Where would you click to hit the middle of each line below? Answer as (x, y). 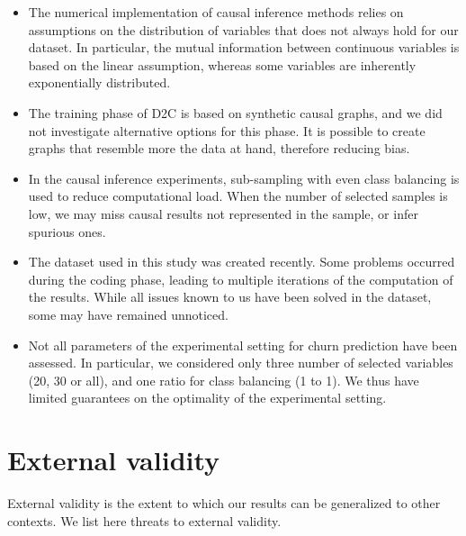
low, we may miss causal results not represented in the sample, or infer (223, 213)
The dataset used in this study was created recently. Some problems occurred (242, 262)
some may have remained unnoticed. (128, 314)
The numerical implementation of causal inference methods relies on (216, 12)
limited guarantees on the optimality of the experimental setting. (207, 398)
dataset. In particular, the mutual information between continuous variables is (244, 47)
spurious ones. (67, 231)
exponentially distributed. (99, 82)
